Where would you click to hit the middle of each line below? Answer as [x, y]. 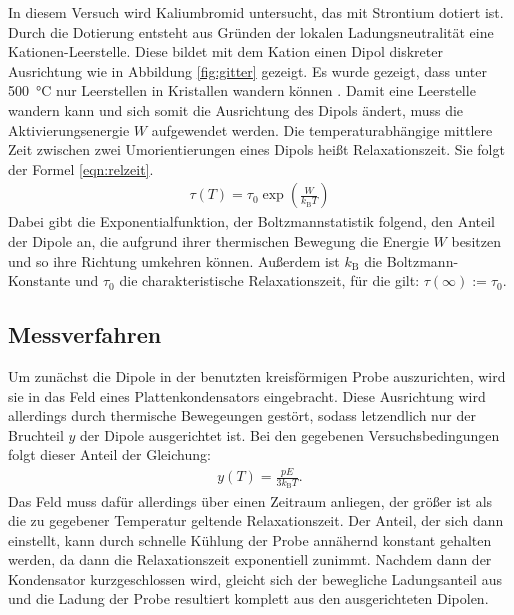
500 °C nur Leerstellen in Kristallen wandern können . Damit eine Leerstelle [242, 90]
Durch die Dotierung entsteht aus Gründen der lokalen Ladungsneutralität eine [251, 31]
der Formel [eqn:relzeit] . [81, 168]
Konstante [39, 280]
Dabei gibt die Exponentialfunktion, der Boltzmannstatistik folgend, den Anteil [251, 221]
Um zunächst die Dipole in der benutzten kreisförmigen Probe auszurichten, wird [257, 375]
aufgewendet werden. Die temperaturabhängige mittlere [322, 129]
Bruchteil [36, 434]
